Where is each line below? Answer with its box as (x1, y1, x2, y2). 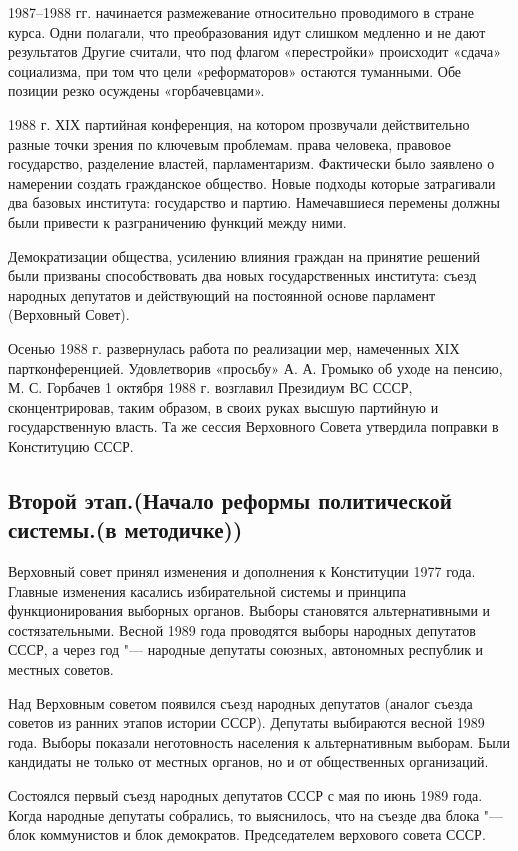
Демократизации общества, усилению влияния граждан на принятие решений (8, 245, 480, 266)
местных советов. (8, 659, 114, 680)
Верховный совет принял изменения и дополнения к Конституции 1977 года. (8, 561, 476, 582)
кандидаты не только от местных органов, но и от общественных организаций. (8, 751, 489, 772)
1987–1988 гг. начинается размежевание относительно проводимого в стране (8, 2, 474, 22)
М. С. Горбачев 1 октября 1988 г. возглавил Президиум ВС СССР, (8, 377, 413, 398)
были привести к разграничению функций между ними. (8, 211, 347, 232)
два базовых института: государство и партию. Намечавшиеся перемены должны (8, 192, 500, 213)
